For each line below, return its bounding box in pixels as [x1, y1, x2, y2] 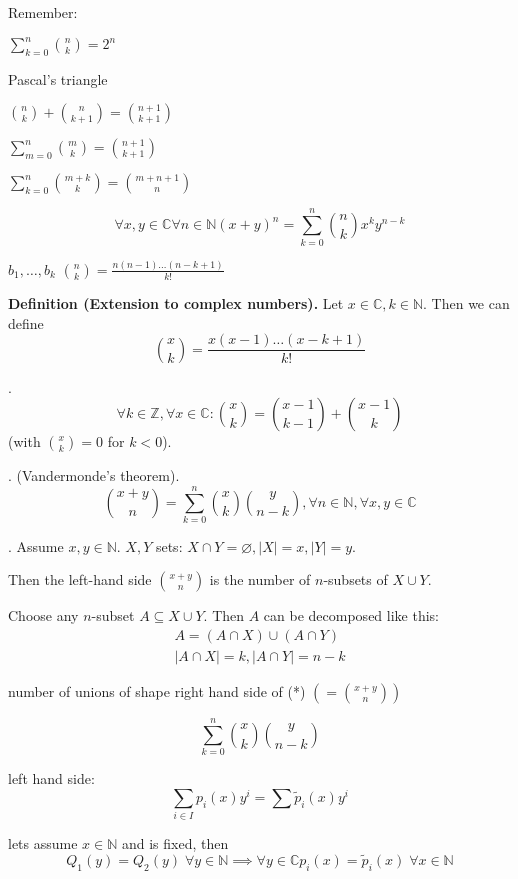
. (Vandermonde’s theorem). [8, 465, 180, 486]
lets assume [8, 833, 78, 854]
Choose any [8, 605, 79, 626]
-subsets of [323, 569, 388, 590]
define [8, 312, 44, 333]
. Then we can [423, 292, 510, 313]
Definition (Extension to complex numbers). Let [8, 292, 344, 313]
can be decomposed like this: [263, 605, 439, 626]
